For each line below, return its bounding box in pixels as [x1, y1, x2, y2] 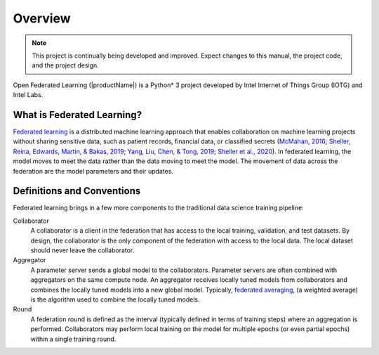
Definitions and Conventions [13, 185, 141, 197]
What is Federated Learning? [13, 109, 142, 121]
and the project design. [32, 61, 100, 70]
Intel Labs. [13, 91, 44, 99]
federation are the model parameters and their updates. [13, 167, 173, 175]
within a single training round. [30, 335, 117, 343]
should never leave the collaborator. [30, 246, 135, 254]
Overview [13, 11, 71, 26]
